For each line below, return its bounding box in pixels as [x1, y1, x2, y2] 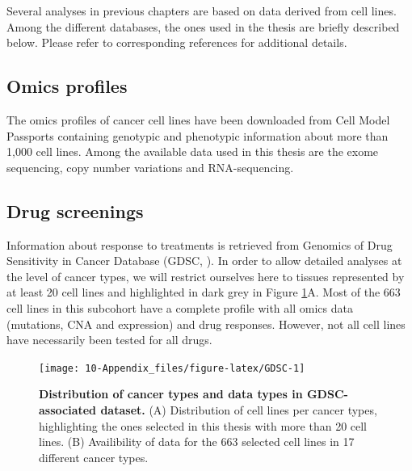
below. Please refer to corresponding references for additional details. [6, 34, 347, 51]
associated [39, 401, 97, 418]
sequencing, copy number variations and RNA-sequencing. [6, 158, 294, 175]
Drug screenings [6, 198, 144, 223]
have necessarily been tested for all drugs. [6, 331, 212, 348]
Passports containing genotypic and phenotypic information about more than [6, 127, 389, 144]
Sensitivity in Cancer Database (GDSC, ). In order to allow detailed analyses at [6, 252, 402, 269]
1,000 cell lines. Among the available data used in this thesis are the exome [6, 143, 379, 160]
